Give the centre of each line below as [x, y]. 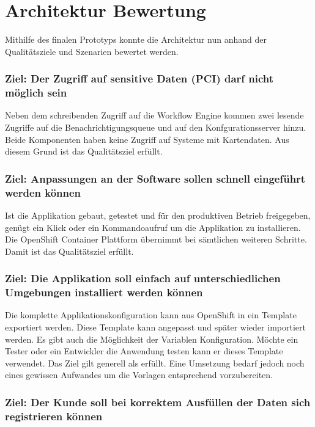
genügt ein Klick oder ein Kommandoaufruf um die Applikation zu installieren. [153, 227]
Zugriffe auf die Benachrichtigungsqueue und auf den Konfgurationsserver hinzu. [156, 127]
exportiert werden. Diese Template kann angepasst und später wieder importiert [155, 327]
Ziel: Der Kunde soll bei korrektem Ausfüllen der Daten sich [158, 402]
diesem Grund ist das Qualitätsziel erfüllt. [84, 151]
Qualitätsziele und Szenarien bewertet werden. [92, 51]
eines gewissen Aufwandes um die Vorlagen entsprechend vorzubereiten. [139, 375]
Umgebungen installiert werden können [104, 292]
